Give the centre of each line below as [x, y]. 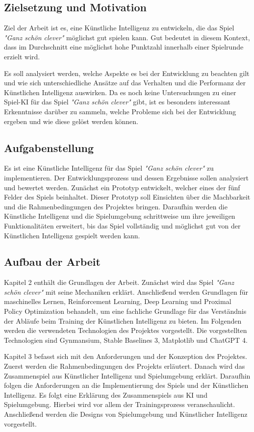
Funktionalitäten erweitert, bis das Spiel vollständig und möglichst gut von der [122, 225]
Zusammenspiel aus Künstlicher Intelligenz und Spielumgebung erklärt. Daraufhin [127, 375]
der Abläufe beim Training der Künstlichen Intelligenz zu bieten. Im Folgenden [123, 320]
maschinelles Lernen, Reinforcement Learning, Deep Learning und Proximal [118, 301]
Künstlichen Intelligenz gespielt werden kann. [72, 235]
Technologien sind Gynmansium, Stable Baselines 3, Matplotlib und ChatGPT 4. [126, 340]
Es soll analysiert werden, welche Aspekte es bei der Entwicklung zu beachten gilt [127, 73]
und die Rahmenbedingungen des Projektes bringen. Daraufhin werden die [116, 206]
